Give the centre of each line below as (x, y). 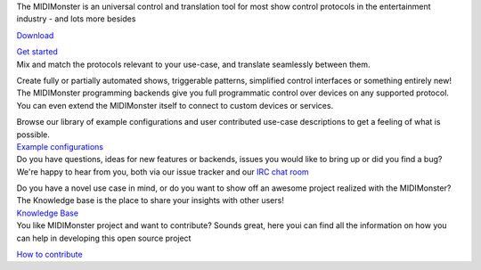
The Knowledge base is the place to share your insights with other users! (150, 200)
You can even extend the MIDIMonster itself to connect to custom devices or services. (175, 105)
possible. (33, 135)
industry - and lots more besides (76, 19)
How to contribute (50, 255)
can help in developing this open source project (104, 238)
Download (35, 35)
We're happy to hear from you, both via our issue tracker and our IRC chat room (163, 172)
